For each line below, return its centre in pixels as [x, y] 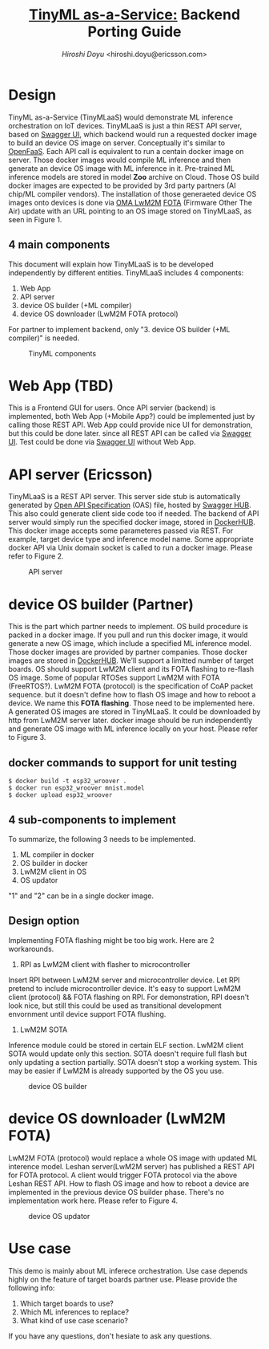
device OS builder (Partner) [101, 604]
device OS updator [59, 1216]
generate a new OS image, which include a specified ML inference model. [130, 644]
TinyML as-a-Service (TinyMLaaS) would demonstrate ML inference [121, 117]
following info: [32, 1288]
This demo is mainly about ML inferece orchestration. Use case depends [128, 1270]
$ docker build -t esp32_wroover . [68, 781]
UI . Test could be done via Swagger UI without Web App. [102, 442]
